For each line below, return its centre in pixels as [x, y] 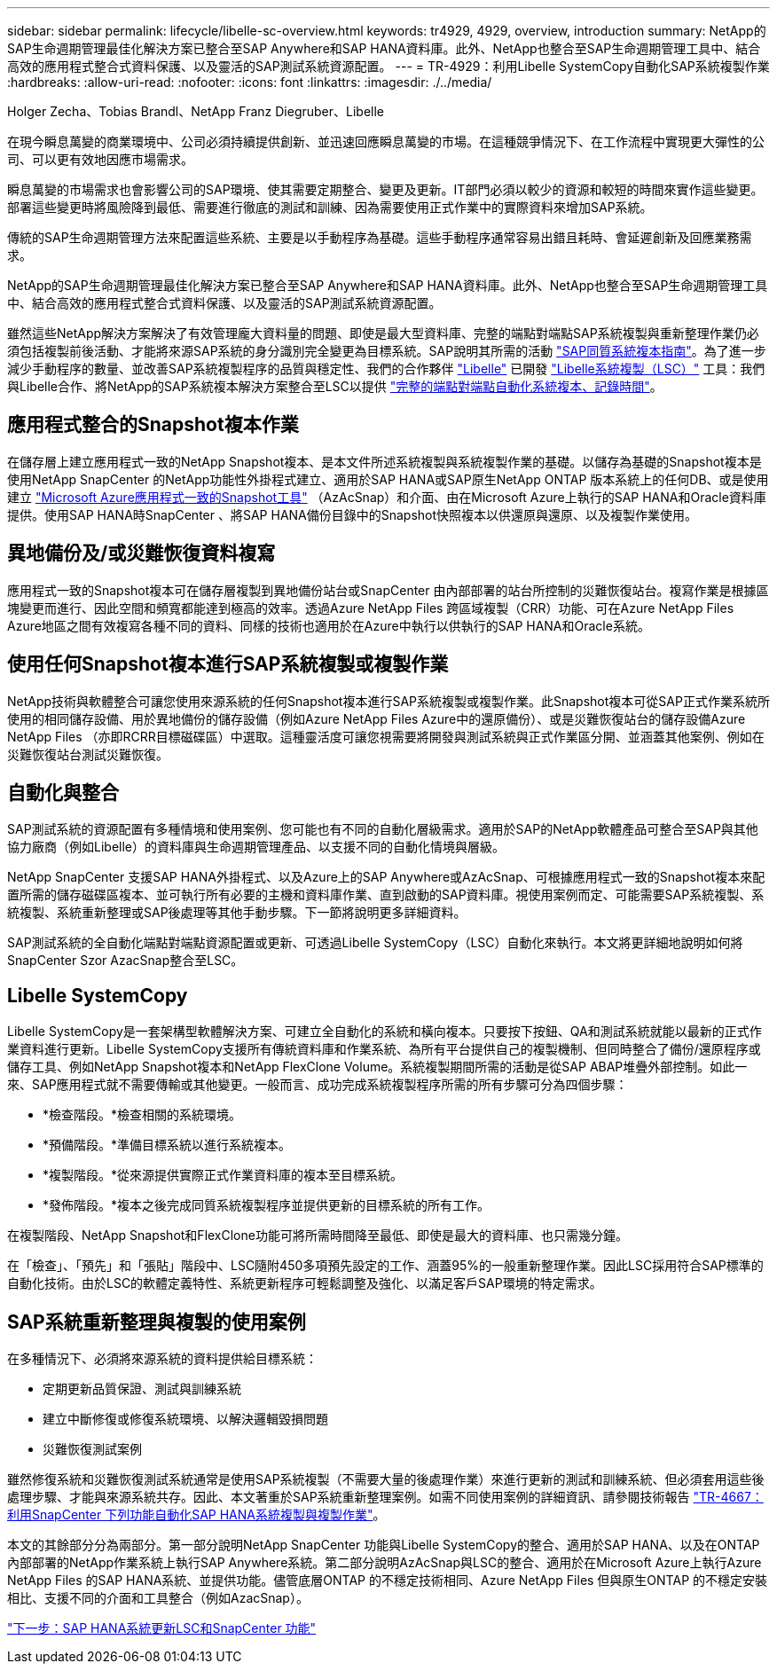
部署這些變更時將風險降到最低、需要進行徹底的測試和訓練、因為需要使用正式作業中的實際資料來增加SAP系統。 [330, 207]
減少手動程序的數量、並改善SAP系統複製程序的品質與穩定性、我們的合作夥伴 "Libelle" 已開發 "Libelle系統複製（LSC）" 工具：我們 [386, 369]
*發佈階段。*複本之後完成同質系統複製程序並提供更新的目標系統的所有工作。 [267, 1205]
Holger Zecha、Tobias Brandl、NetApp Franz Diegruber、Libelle [196, 111]
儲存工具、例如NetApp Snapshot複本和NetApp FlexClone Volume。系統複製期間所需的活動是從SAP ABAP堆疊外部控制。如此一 [377, 1067]
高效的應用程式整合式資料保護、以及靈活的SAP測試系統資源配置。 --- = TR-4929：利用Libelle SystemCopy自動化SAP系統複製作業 [388, 66]
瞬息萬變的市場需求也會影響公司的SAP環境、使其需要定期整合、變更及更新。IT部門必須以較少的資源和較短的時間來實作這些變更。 [385, 189]
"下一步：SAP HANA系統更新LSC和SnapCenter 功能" [162, 1628]
